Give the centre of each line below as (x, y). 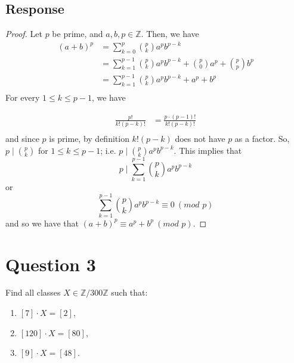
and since (22, 139)
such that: (129, 292)
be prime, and (78, 34)
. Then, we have (170, 34)
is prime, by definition (89, 139)
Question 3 (51, 264)
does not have (200, 139)
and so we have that (42, 223)
